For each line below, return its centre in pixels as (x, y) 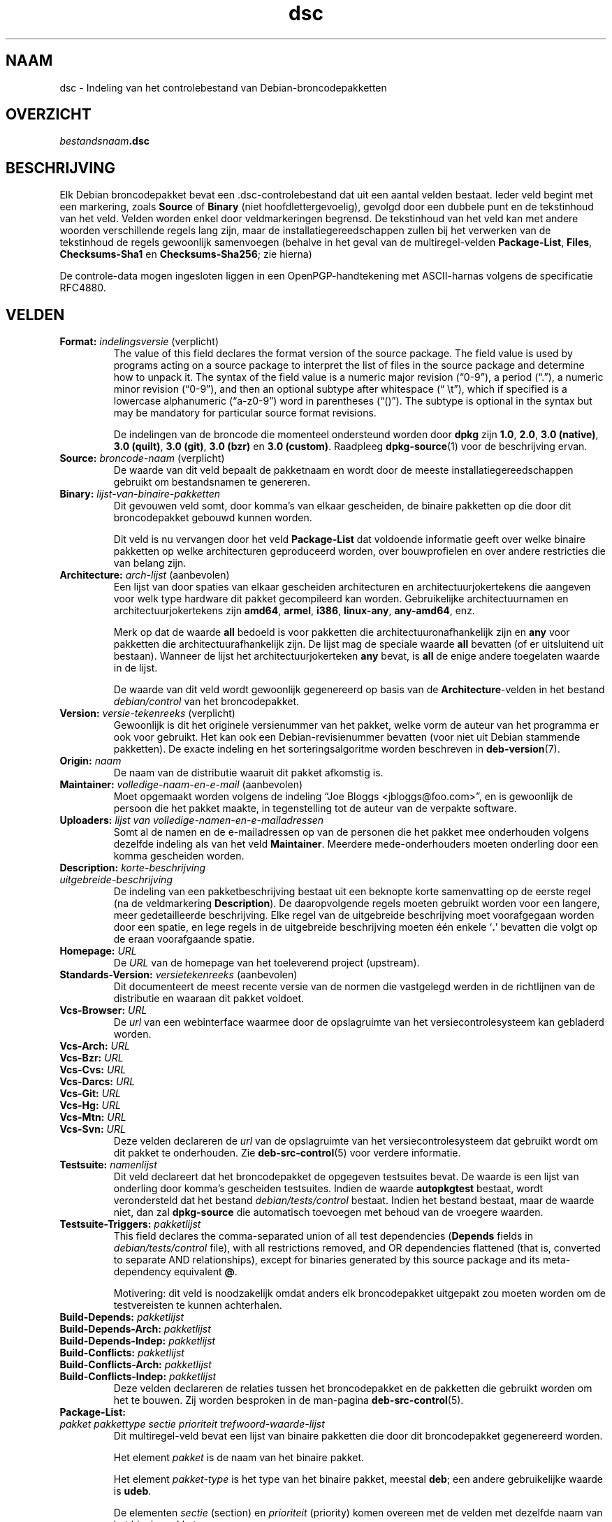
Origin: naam (90, 761)
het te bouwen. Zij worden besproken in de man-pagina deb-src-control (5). (289, 1400)
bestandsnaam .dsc (105, 141)
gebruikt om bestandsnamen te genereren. (212, 482)
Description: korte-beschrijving (133, 868)
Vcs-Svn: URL (93, 1129)
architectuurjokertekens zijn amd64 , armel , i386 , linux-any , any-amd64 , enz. (294, 611)
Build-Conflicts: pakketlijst (122, 1353)
